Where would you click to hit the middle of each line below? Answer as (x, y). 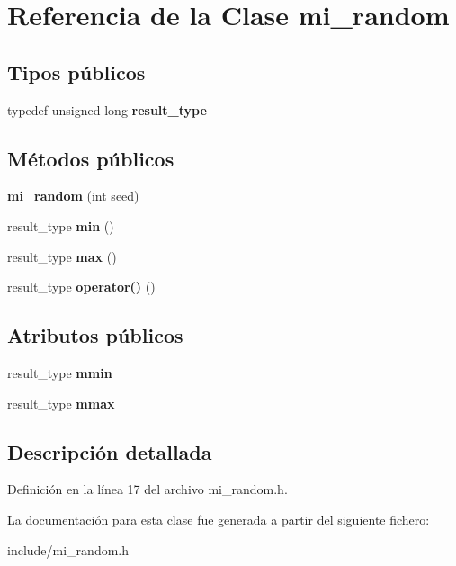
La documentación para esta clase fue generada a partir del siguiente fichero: (219, 519)
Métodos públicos (91, 158)
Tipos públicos (76, 72)
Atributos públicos (95, 335)
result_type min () (61, 225)
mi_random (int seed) (73, 196)
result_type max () (62, 256)
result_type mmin (60, 372)
